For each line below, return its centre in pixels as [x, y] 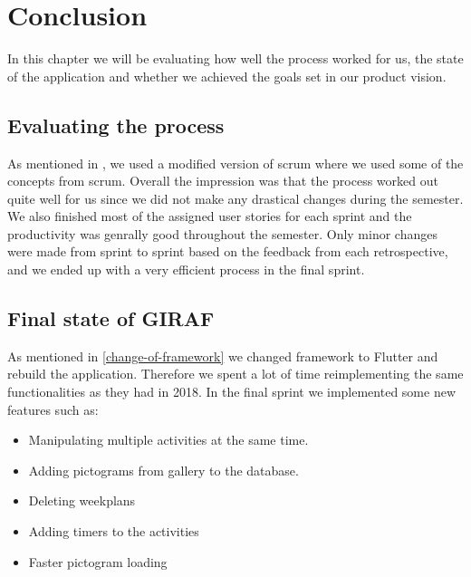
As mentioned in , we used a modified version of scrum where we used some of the [235, 163]
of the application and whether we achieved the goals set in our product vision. [227, 76]
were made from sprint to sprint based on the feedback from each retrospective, [228, 251]
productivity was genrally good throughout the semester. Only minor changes [222, 233]
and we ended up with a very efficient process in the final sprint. [186, 269]
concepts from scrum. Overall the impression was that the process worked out [223, 181]
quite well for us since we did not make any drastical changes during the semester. [235, 198]
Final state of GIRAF [111, 318]
